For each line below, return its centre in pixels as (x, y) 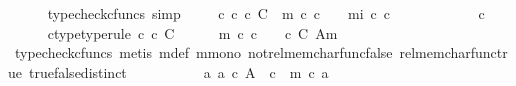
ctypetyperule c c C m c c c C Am (192, 32)
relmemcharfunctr (453, 52)
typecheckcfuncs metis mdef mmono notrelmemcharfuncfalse (203, 52)
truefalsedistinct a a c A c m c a (178, 71)
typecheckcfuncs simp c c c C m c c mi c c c (266, 13)
